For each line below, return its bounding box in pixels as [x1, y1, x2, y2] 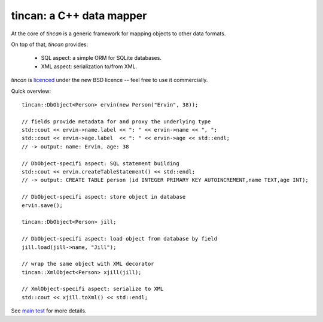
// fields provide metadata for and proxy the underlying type [22, 118, 211, 125]
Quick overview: [11, 87, 51, 95]
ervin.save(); [22, 202, 63, 209]
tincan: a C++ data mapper [11, 9, 147, 22]
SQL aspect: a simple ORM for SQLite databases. [41, 54, 161, 62]
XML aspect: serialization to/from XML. [41, 63, 138, 70]
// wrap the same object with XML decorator [22, 260, 155, 268]
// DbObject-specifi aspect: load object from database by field [22, 235, 218, 242]
